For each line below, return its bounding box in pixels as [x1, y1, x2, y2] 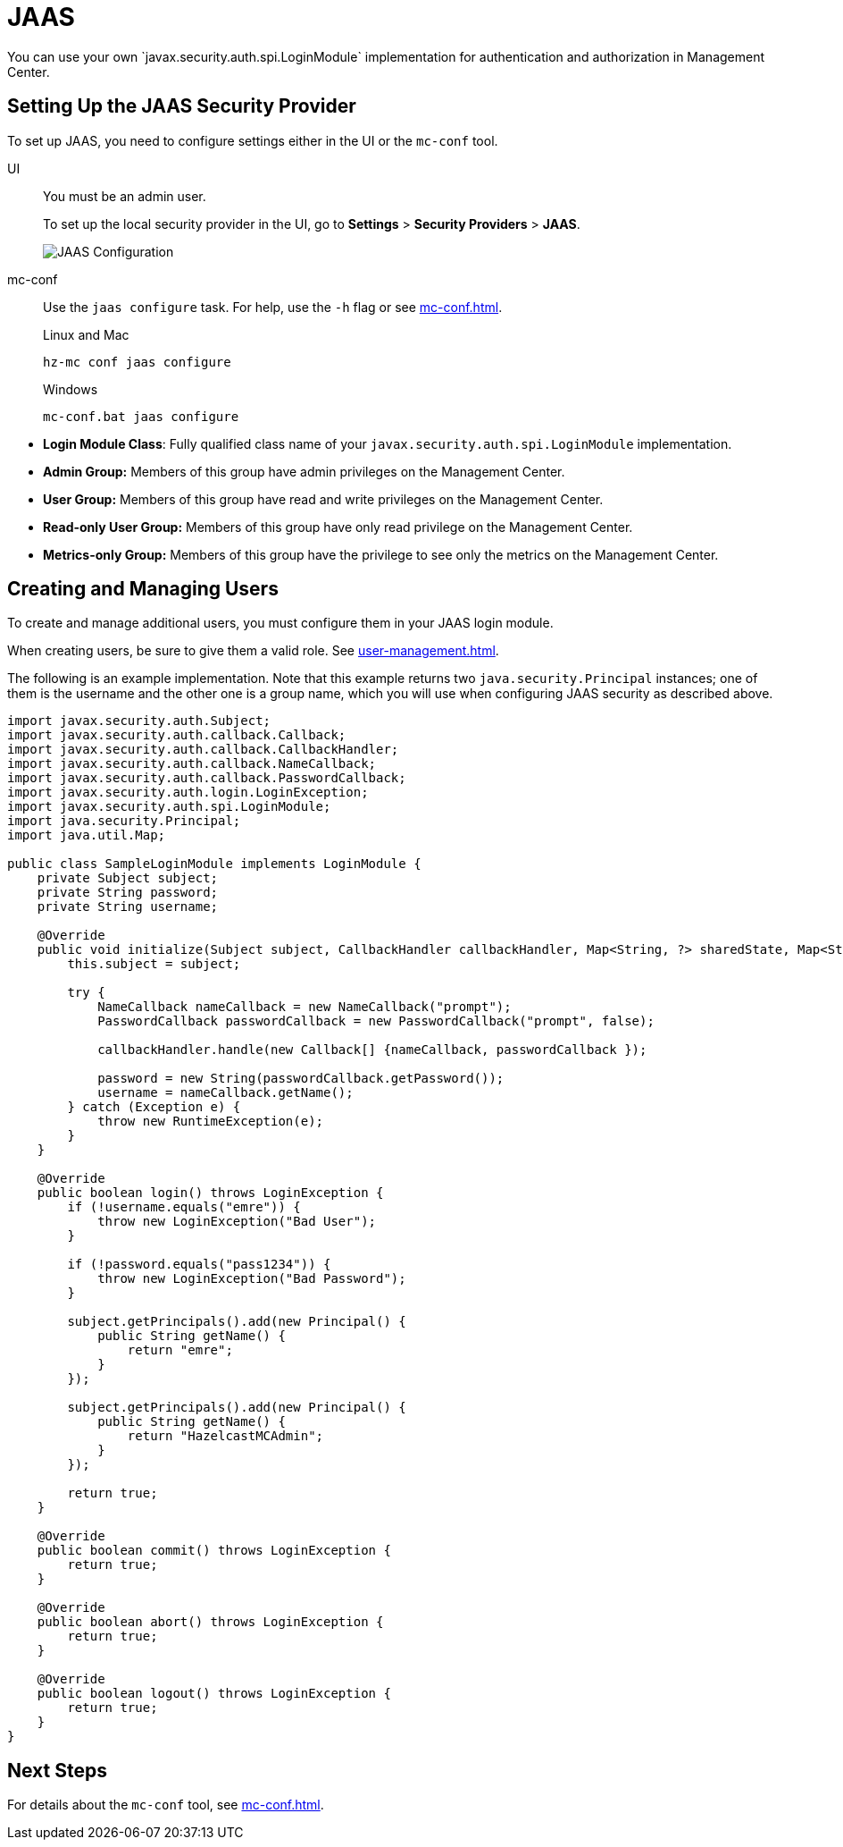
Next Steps [7, 1758, 107, 1782]
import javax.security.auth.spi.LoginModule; [7, 799, 331, 814]
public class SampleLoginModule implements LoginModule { [7, 856, 421, 872]
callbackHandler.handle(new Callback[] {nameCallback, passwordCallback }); [97, 1042, 647, 1058]
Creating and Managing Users [7, 578, 279, 601]
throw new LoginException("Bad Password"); [97, 1271, 406, 1286]
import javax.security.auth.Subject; [7, 713, 271, 729]
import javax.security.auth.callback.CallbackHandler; [7, 742, 399, 757]
